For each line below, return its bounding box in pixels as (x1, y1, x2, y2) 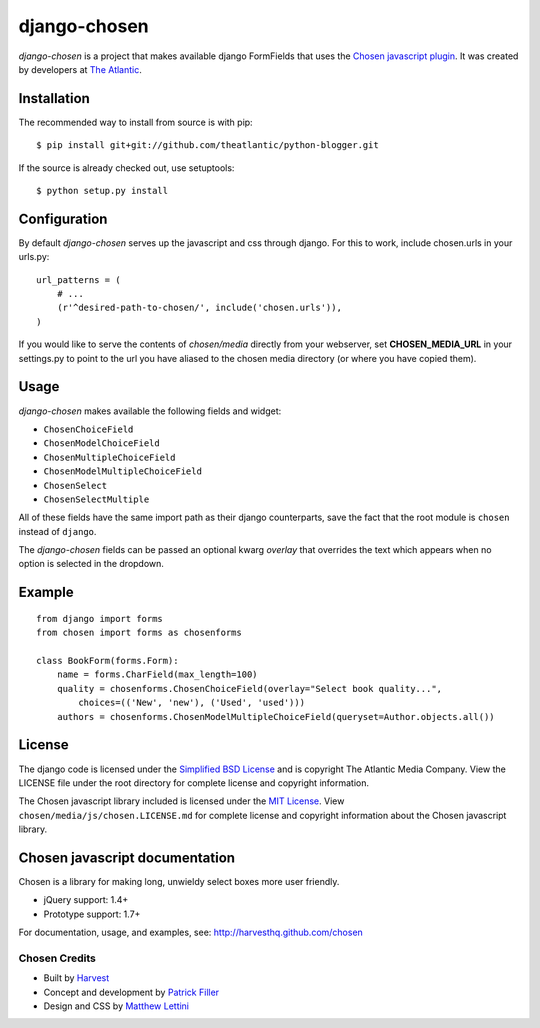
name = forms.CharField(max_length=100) (56, 669, 259, 680)
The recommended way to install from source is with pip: (18, 116, 254, 128)
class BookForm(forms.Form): (36, 655, 179, 667)
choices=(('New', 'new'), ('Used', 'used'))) (78, 697, 305, 709)
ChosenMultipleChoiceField (43, 451, 176, 463)
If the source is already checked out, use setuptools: (18, 161, 235, 174)
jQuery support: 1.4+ (43, 894, 129, 906)
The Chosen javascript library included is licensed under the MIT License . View (18, 795, 345, 807)
